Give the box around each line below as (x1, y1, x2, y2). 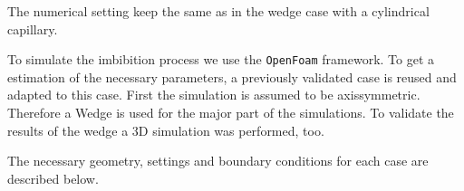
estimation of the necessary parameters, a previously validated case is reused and (7, 67, 457, 86)
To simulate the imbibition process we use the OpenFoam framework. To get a (7, 50, 435, 69)
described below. (7, 168, 99, 187)
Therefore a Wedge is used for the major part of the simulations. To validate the (7, 103, 454, 122)
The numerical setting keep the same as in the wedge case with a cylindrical (7, 2, 430, 20)
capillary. (7, 19, 58, 38)
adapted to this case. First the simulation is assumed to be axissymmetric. (7, 85, 420, 104)
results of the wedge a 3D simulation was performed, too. (7, 120, 324, 139)
